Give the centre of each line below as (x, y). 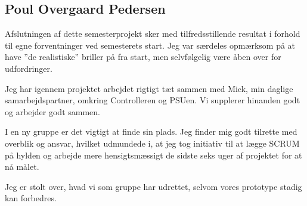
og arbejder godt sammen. (52, 111)
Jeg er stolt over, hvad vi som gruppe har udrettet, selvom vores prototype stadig (153, 186)
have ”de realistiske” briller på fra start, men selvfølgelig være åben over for (143, 57)
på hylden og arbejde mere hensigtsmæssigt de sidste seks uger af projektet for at (153, 155)
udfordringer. (29, 68)
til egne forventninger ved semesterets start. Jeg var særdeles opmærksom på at (150, 45)
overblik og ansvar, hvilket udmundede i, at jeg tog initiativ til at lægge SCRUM (152, 143)
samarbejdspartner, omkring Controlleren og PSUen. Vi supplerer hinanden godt (153, 100)
